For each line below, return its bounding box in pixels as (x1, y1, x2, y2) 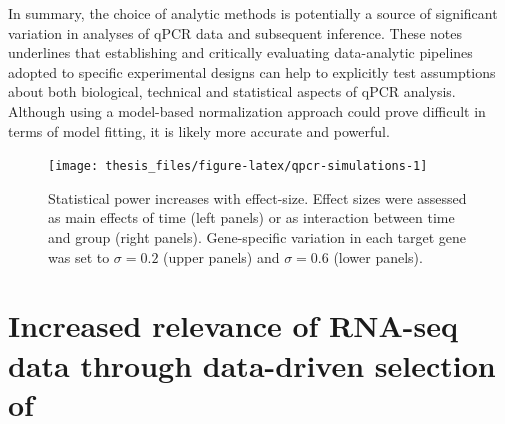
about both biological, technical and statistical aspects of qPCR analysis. (8, 81, 456, 102)
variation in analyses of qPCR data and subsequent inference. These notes (8, 22, 462, 43)
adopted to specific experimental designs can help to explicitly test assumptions (8, 61, 496, 82)
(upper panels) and (163, 246, 280, 267)
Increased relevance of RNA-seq (8, 305, 458, 346)
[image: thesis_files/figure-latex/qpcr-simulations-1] (48, 159, 428, 174)
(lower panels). (333, 246, 423, 267)
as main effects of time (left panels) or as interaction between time (48, 207, 455, 228)
